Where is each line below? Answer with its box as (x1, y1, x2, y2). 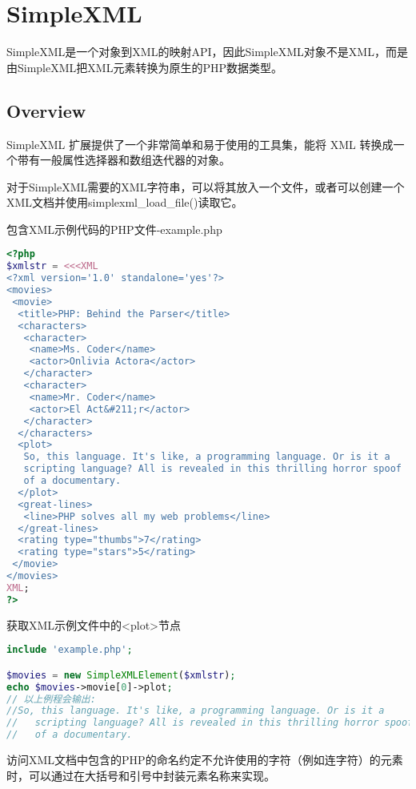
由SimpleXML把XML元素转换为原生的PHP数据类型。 (6, 58, 282, 75)
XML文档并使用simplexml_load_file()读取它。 (6, 194, 243, 211)
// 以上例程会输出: (6, 693, 96, 705)
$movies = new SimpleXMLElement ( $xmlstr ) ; (6, 669, 236, 681)
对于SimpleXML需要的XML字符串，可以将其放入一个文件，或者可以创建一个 (6, 178, 405, 195)
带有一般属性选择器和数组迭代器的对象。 (17, 151, 230, 168)
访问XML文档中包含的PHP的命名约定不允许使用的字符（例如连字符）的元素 (6, 751, 403, 768)
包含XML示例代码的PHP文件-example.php (6, 220, 222, 237)
